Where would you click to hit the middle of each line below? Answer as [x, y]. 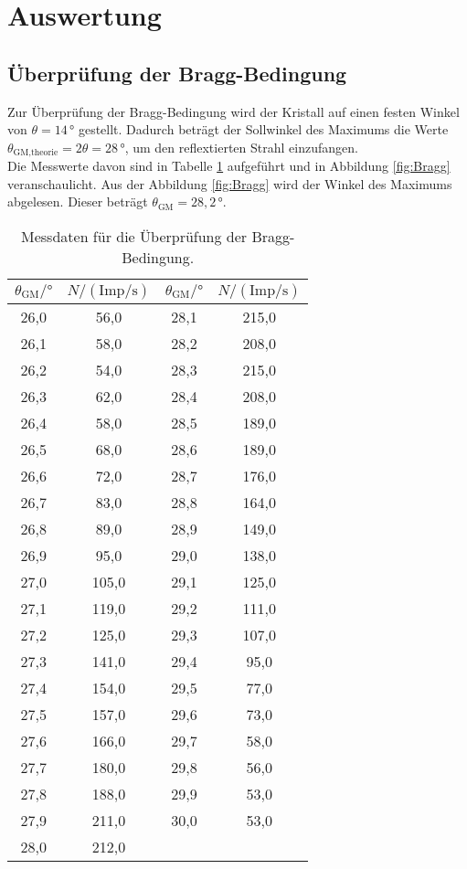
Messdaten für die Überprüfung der [134, 236]
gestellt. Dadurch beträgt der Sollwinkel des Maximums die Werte [263, 129]
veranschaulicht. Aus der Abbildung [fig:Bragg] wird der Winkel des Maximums [230, 183]
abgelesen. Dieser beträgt [78, 201]
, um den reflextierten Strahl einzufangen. [241, 147]
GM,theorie [36, 153]
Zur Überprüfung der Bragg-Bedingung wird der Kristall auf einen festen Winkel [233, 111]
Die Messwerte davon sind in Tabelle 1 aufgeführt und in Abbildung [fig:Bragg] [229, 166]
